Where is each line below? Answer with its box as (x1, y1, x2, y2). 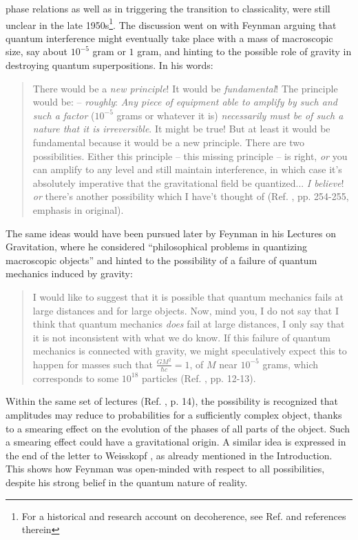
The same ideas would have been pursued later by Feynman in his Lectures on (6, 226, 336, 240)
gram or (92, 44, 126, 59)
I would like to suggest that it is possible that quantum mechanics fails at (32, 289, 344, 303)
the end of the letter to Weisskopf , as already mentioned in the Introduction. (6, 448, 333, 462)
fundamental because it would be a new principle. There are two (32, 135, 304, 149)
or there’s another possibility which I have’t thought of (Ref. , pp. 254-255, (32, 189, 349, 203)
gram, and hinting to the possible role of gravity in (137, 44, 352, 59)
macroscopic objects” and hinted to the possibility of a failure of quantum (6, 252, 317, 267)
